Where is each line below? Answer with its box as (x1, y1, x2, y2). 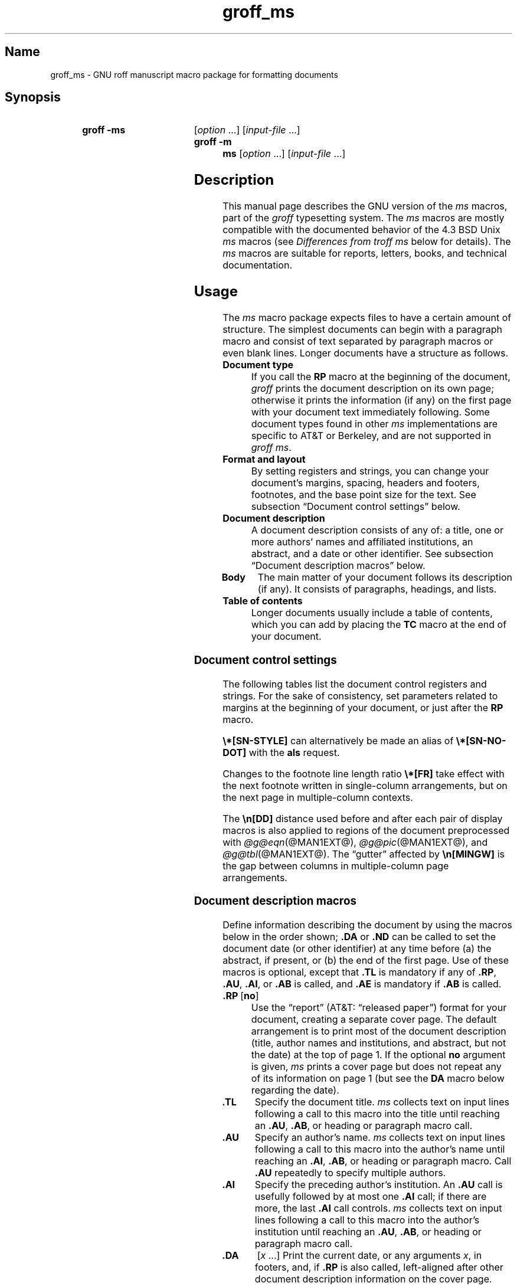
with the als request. (248, 746, 340, 758)
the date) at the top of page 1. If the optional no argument (251, 1048, 506, 1061)
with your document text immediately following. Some (251, 406, 490, 418)
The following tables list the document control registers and (222, 678, 487, 690)
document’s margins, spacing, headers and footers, (251, 477, 480, 489)
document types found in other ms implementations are (251, 418, 498, 430)
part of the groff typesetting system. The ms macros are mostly (222, 212, 505, 224)
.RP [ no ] (222, 989, 259, 1002)
